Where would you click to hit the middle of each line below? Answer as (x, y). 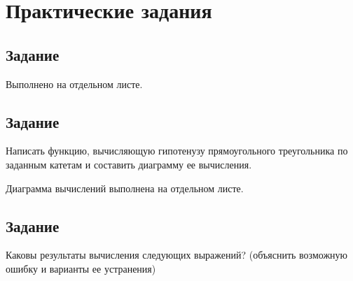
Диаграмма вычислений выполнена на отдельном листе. (125, 188)
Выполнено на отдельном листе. (74, 84)
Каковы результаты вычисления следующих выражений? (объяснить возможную (177, 255)
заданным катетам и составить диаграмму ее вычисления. (129, 164)
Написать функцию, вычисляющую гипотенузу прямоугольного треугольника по (177, 151)
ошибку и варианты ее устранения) (81, 268)
